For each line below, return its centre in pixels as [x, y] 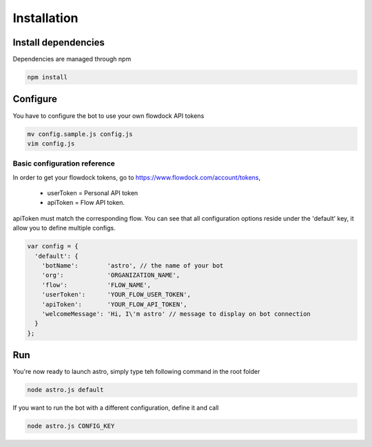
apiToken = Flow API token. [86, 203]
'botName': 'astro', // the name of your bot [133, 265]
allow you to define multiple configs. [64, 228]
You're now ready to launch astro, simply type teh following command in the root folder [136, 372]
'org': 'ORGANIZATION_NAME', [111, 275]
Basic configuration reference [64, 163]
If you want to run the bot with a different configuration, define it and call [116, 408]
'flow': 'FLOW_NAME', [96, 285]
